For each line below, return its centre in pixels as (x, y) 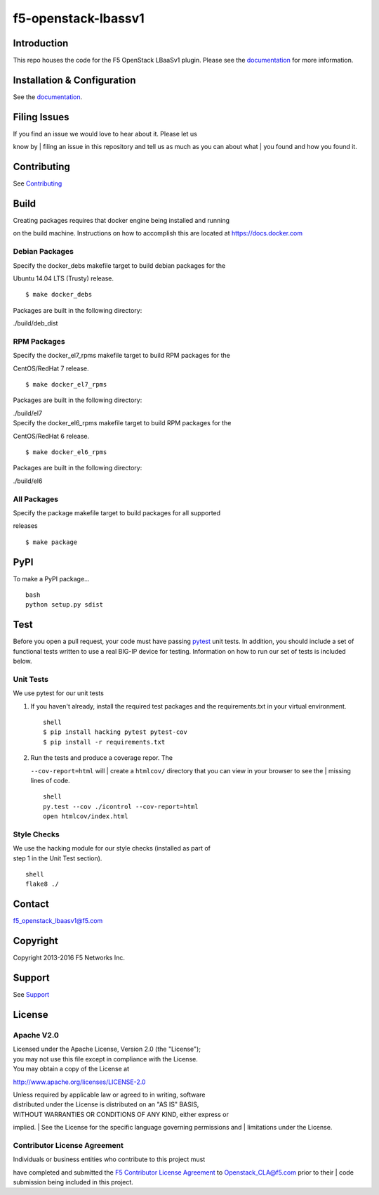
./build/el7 (27, 413)
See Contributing (38, 183)
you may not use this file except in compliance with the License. (105, 1059)
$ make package (52, 542)
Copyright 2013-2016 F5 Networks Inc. (69, 958)
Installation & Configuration (74, 80)
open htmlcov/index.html (86, 816)
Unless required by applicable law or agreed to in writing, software (109, 1094)
